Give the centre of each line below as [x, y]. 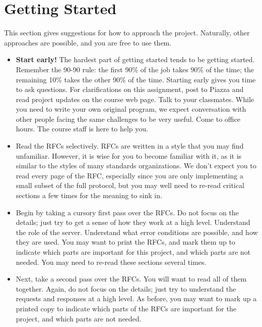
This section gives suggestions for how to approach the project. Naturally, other [127, 33]
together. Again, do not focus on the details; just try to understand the [126, 288]
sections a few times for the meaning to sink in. [89, 195]
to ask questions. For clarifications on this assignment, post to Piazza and [130, 89]
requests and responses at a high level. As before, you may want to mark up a [136, 298]
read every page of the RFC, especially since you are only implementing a [129, 175]
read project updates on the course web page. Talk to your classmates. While [135, 99]
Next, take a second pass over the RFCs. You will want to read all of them [131, 279]
